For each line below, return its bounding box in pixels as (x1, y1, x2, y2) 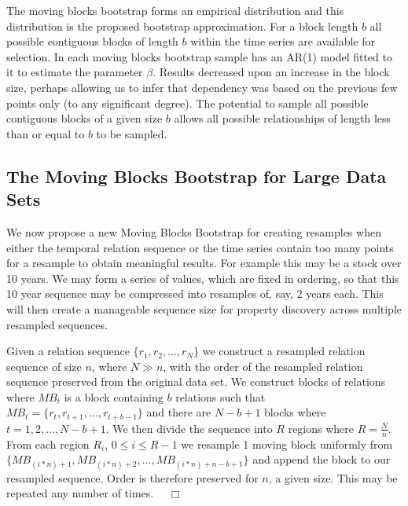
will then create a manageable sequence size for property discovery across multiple (6, 300, 402, 317)
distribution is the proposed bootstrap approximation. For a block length (6, 17, 358, 34)
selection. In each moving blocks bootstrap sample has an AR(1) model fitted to (6, 48, 392, 64)
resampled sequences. (6, 316, 108, 332)
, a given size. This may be (268, 469, 398, 486)
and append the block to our (252, 451, 391, 467)
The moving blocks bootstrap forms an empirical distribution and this (6, 2, 344, 18)
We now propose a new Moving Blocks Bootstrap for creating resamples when (6, 223, 381, 240)
